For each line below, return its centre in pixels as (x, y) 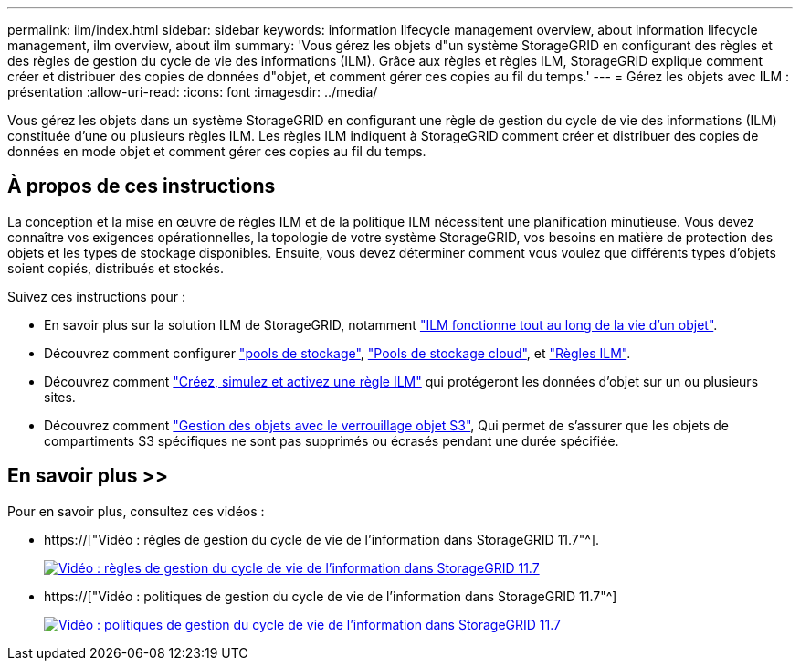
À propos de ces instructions (142, 186)
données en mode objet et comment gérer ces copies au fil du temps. (217, 151)
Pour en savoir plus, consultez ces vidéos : (136, 511)
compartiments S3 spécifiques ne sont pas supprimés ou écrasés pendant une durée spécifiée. (332, 440)
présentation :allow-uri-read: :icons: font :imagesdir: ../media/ (193, 92)
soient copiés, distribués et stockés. (116, 268)
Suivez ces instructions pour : (96, 296)
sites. (60, 397)
